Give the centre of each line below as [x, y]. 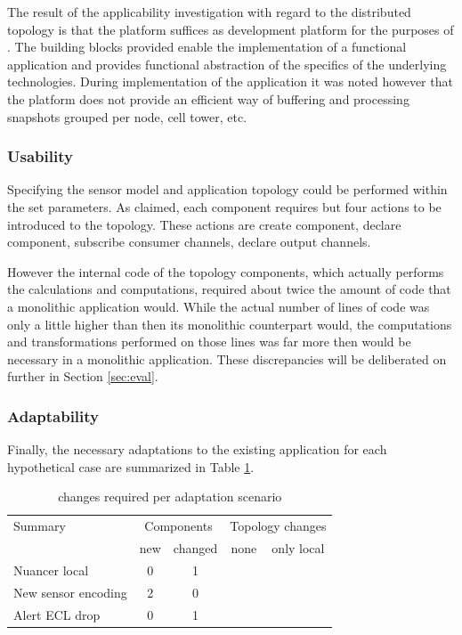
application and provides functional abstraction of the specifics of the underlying [227, 64]
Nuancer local [51, 570]
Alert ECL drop [57, 614]
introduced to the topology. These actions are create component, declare [204, 224]
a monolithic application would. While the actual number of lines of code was [219, 306]
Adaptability [53, 415]
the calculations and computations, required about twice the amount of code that [229, 289]
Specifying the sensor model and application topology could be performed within [227, 189]
